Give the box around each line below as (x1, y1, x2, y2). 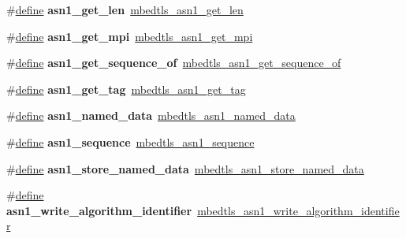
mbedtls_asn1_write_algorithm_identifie (197, 202, 400, 218)
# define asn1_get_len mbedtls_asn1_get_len (6, 2, 244, 17)
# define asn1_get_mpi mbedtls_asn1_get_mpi (6, 28, 253, 44)
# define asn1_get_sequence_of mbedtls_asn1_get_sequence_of (6, 54, 341, 71)
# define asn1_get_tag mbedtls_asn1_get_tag (6, 80, 246, 97)
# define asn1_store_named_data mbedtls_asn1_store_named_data (6, 160, 364, 177)
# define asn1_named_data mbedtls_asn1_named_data (6, 107, 296, 124)
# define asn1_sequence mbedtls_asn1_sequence (6, 133, 255, 150)
